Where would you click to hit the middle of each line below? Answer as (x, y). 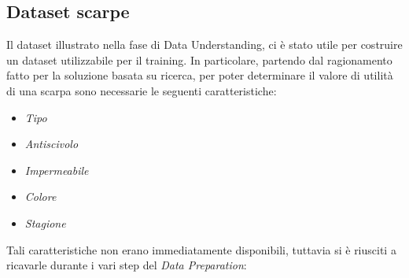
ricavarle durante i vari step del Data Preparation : (127, 265)
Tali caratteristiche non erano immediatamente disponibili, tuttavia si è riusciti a (201, 249)
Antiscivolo (52, 144)
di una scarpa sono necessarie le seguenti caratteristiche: (142, 90)
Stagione (45, 222)
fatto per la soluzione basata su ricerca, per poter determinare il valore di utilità (200, 75)
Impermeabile (57, 170)
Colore (41, 196)
